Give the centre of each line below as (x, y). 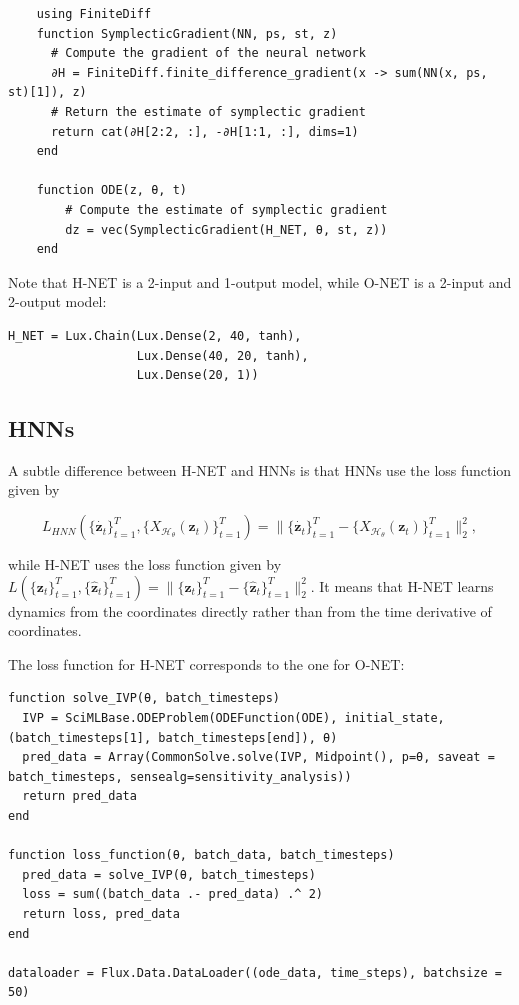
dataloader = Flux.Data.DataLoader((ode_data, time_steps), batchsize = (255, 972)
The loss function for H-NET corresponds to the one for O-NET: (206, 663)
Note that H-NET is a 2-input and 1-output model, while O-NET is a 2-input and (260, 281)
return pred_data (79, 796)
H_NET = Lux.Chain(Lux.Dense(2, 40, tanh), (155, 335)
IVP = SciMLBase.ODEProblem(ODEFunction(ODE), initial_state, (233, 718)
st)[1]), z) (47, 92)
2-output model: (57, 301)
